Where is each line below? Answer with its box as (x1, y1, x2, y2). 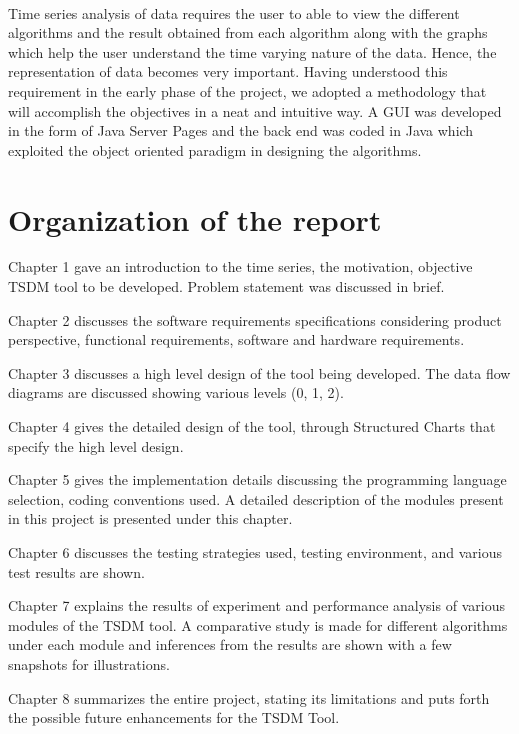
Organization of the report (8, 198, 382, 239)
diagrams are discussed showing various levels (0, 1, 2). (8, 382, 344, 403)
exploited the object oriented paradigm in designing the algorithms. (8, 139, 422, 160)
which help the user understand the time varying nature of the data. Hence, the (8, 41, 497, 62)
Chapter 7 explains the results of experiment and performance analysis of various (8, 595, 505, 616)
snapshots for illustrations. (8, 653, 170, 674)
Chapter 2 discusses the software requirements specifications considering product (8, 309, 502, 330)
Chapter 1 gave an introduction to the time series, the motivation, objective (8, 256, 473, 277)
